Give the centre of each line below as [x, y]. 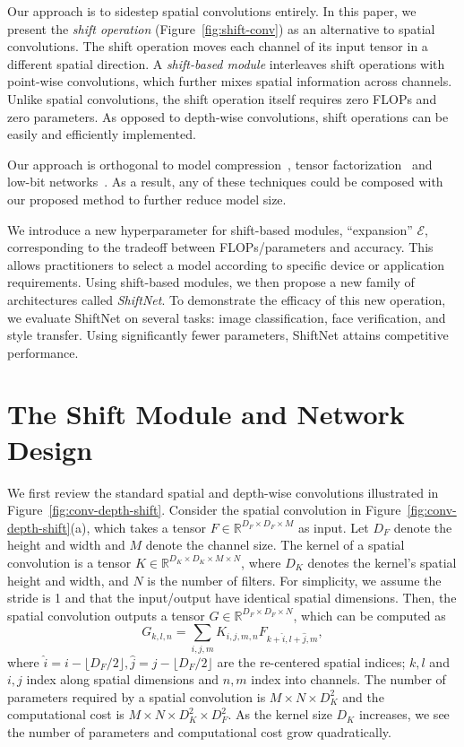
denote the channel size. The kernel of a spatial [275, 545]
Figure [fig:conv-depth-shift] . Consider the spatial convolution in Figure [204, 510]
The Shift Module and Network [206, 414]
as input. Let [333, 527]
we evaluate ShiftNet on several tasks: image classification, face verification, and [227, 317]
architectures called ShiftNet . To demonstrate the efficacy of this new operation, [227, 299]
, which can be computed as [369, 615]
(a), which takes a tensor [138, 527]
